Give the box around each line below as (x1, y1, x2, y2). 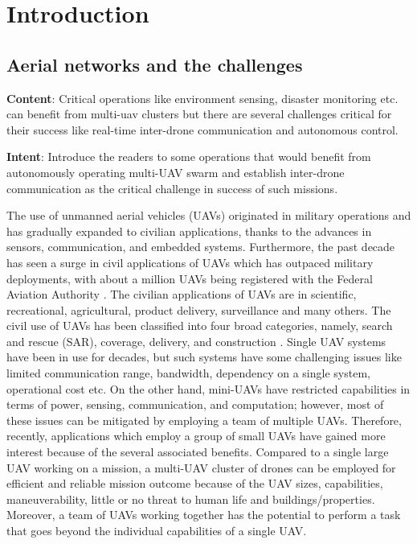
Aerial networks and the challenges (6, 52, 303, 76)
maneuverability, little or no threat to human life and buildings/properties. (6, 490, 375, 507)
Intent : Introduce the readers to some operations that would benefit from (6, 148, 371, 165)
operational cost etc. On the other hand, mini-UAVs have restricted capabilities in (6, 380, 411, 397)
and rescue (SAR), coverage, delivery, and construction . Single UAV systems (6, 332, 386, 349)
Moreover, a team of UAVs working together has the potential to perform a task (6, 506, 401, 523)
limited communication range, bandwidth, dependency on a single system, (6, 365, 370, 381)
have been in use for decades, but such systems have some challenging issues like (6, 348, 402, 365)
